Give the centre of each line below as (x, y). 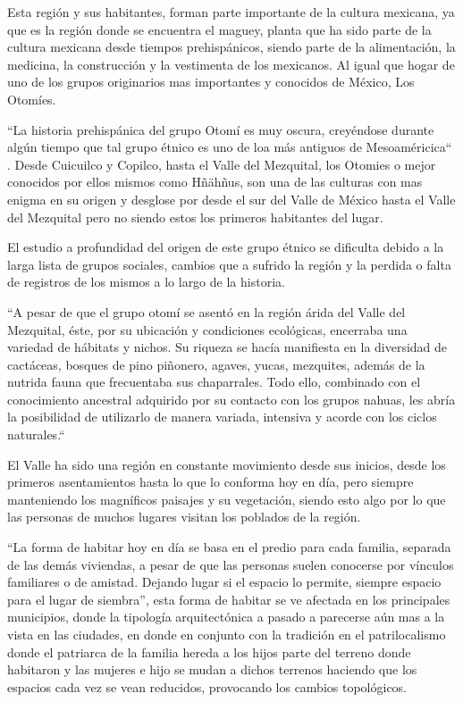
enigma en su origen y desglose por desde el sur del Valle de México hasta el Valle (231, 199)
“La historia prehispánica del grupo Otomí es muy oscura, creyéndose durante (221, 129)
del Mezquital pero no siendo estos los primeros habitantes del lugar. (195, 217)
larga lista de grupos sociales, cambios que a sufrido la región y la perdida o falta (229, 264)
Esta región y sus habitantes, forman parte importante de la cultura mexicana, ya (231, 12)
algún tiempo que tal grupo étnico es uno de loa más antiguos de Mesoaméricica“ (230, 147)
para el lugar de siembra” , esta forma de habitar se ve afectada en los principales (229, 599)
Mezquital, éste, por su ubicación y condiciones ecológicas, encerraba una (207, 329)
